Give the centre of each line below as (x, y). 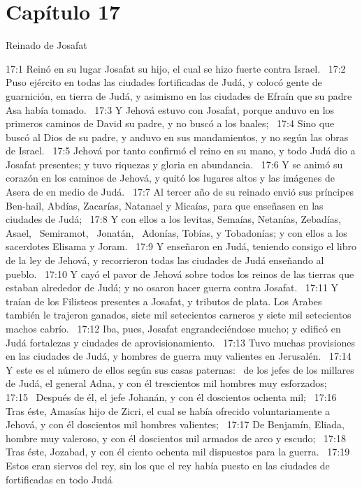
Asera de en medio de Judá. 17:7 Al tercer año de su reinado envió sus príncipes (180, 192)
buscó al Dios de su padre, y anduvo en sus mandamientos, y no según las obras (177, 137)
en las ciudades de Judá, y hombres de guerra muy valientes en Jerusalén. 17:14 (179, 356)
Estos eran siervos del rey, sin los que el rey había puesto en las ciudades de (168, 465)
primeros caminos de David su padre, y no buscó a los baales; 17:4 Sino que (170, 123)
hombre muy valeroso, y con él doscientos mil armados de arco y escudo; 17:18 (176, 438)
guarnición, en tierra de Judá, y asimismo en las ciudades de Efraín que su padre (179, 95)
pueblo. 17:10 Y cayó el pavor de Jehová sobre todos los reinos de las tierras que (180, 273)
